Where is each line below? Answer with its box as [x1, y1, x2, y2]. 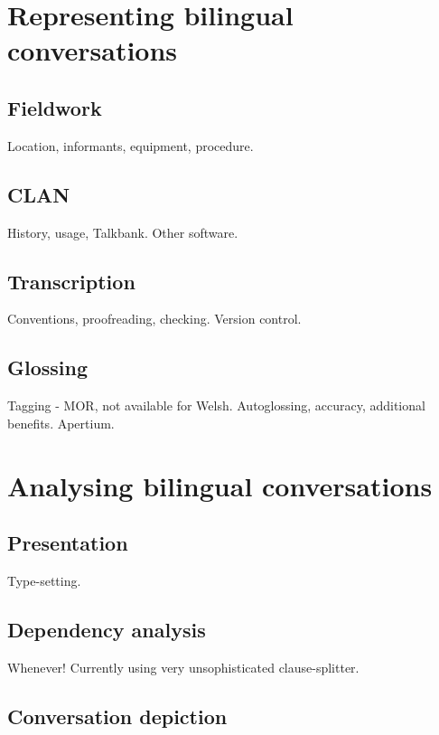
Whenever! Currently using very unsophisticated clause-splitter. [7, 657, 360, 676]
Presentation [7, 529, 128, 557]
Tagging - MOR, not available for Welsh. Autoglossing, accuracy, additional [7, 396, 425, 415]
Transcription [7, 267, 135, 295]
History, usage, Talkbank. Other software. [7, 222, 238, 241]
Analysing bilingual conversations [7, 466, 433, 504]
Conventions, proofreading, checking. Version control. [7, 309, 302, 328]
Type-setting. [7, 570, 81, 589]
